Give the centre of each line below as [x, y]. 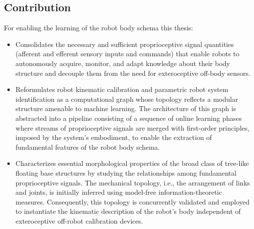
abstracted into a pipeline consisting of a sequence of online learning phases [128, 118]
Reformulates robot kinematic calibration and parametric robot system [122, 89]
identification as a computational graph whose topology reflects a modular [127, 99]
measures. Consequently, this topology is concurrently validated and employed [132, 201]
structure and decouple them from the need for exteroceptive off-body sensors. [133, 73]
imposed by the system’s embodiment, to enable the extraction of [114, 137]
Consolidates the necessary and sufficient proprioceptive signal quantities [125, 44]
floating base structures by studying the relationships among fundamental [126, 172]
